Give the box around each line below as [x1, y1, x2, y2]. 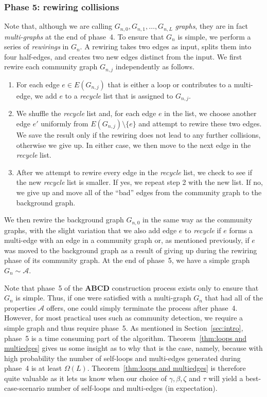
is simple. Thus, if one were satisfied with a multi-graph [15, 292, 191, 303]
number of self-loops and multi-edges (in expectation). [47, 383, 218, 393]
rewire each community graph [4, 61, 98, 72]
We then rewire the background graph [4, 214, 124, 225]
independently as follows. [115, 61, 194, 72]
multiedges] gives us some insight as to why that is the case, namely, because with [4, 343, 263, 353]
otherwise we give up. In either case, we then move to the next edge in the [16, 139, 251, 150]
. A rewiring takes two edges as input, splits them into [80, 41, 252, 52]
